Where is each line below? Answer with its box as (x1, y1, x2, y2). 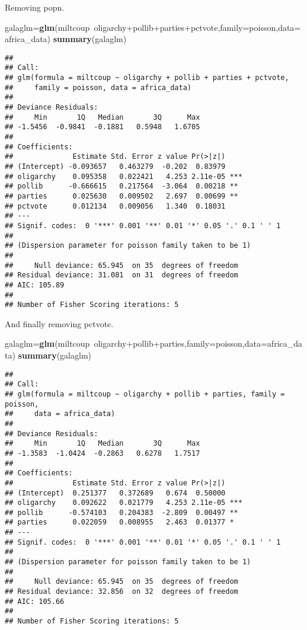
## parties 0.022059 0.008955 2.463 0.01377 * (5, 518, 234, 527)
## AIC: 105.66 (5, 597, 65, 606)
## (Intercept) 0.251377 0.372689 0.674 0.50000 (5, 488, 226, 497)
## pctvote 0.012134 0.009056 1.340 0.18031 (5, 202, 226, 210)
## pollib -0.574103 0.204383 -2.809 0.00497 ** (5, 508, 238, 517)
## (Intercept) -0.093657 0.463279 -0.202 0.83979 (5, 162, 226, 171)
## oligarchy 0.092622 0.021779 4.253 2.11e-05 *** (5, 498, 242, 507)
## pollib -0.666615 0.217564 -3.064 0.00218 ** (5, 182, 238, 191)
